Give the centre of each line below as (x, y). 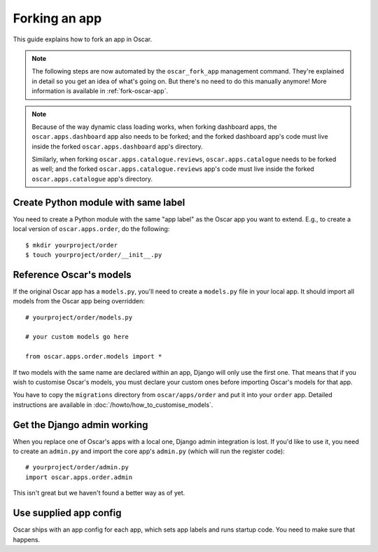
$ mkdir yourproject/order (72, 245)
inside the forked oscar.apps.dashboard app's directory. (117, 146)
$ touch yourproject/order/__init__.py (94, 255)
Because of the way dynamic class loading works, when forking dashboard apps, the (154, 127)
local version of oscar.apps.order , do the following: (91, 229)
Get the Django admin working (80, 425)
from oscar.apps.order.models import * (94, 357)
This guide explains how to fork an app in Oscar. (83, 39)
